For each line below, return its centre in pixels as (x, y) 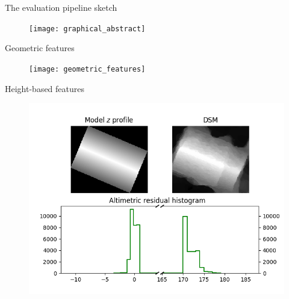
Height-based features (45, 88)
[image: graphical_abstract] (87, 29)
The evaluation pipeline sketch (61, 7)
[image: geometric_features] (87, 69)
